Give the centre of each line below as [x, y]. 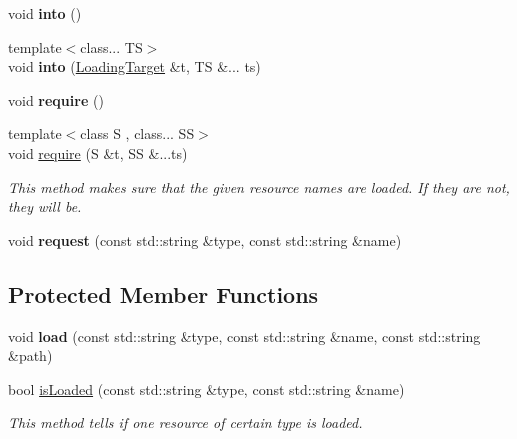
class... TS [111, 46]
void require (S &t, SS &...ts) [98, 152]
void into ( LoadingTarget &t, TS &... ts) [134, 66]
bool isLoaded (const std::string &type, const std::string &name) [206, 388]
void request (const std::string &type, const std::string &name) [205, 239]
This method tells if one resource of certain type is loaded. [185, 422]
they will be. [45, 206]
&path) [30, 355]
